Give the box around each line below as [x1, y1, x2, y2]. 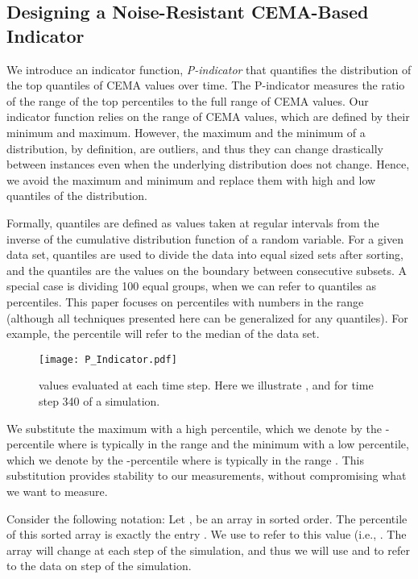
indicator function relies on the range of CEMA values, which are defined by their [6, 108, 410, 125]
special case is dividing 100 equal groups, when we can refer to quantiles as [6, 277, 377, 294]
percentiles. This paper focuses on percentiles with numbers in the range [6, 293, 364, 310]
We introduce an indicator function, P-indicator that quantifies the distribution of [6, 60, 412, 77]
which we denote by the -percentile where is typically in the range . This [6, 451, 364, 468]
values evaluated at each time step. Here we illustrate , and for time [39, 377, 374, 394]
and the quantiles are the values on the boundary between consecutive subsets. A [6, 261, 408, 278]
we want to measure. [6, 482, 108, 499]
